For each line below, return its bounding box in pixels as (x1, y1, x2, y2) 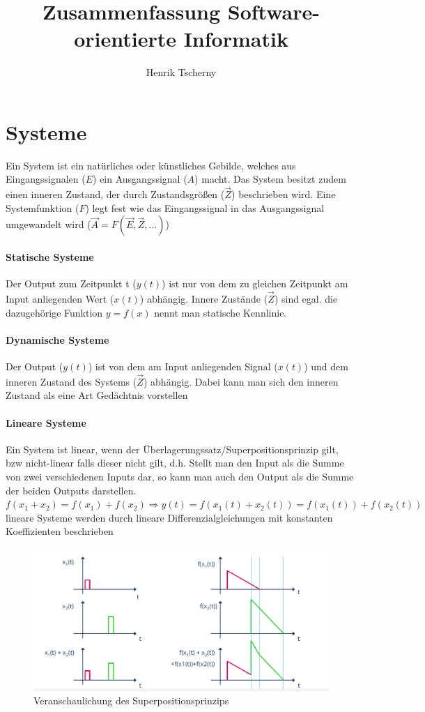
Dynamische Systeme (6, 332, 109, 347)
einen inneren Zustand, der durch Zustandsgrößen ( (6, 187, 225, 202)
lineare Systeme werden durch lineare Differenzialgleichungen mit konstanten (6, 510, 333, 524)
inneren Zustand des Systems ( (6, 374, 137, 388)
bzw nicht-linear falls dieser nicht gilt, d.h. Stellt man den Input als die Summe (6, 455, 344, 470)
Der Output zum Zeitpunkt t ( (6, 276, 137, 291)
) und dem (304, 359, 348, 374)
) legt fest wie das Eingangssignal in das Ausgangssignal (85, 200, 325, 215)
